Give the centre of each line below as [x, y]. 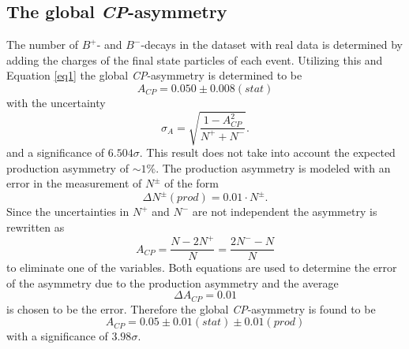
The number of [43, 45]
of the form [191, 183]
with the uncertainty [56, 102]
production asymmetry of [68, 167]
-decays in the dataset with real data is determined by [272, 45]
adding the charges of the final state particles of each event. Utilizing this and [195, 59]
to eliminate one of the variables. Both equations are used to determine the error [202, 267]
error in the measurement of [74, 183]
